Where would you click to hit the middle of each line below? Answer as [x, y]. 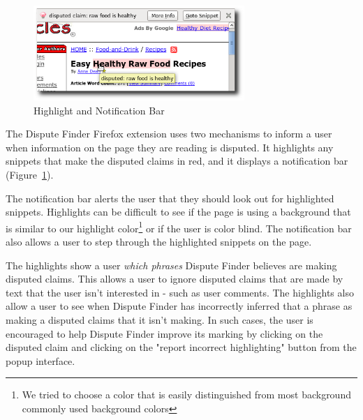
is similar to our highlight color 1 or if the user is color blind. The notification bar [179, 227]
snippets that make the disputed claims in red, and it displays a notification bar [177, 161]
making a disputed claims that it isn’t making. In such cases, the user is [160, 320]
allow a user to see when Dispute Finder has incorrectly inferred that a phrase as [179, 306]
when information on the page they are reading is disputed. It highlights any [170, 147]
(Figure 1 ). [30, 175]
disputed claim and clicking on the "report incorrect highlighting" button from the [181, 347]
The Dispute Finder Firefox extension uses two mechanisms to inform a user [169, 134]
